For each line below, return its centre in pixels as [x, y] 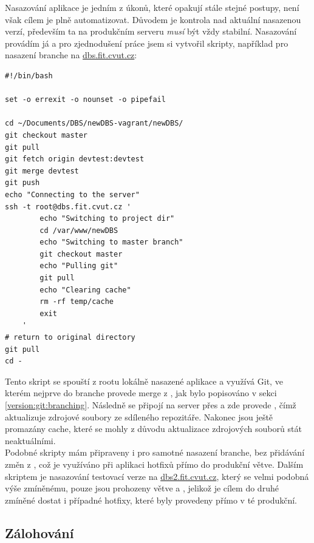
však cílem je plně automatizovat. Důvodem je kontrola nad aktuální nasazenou [153, 19]
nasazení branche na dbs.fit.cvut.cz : [71, 55]
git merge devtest [42, 171]
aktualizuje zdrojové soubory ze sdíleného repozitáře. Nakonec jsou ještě [139, 417]
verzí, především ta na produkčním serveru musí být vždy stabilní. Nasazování [151, 31]
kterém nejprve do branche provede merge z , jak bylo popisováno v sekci [141, 393]
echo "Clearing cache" [85, 290]
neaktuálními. [30, 440]
